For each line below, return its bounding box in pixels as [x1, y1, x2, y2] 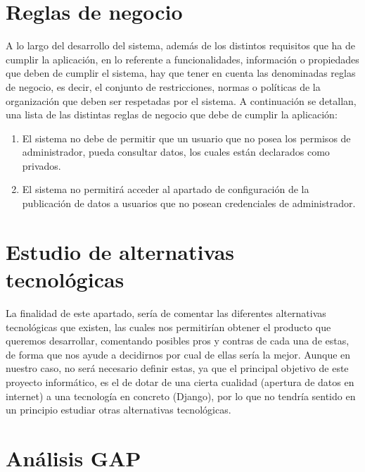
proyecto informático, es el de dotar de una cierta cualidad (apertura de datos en [6, 374, 354, 389]
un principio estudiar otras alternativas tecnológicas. [6, 402, 231, 417]
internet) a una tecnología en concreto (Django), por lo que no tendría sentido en [6, 388, 356, 403]
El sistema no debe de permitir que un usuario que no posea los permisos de [22, 130, 351, 145]
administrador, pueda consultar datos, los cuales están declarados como [22, 144, 330, 159]
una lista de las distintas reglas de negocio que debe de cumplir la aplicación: [6, 107, 338, 122]
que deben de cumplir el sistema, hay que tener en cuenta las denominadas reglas [6, 66, 356, 80]
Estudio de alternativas [6, 237, 234, 266]
